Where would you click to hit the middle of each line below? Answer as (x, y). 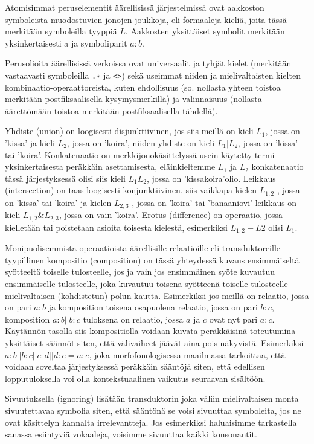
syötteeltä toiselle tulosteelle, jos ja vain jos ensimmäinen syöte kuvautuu (140, 272)
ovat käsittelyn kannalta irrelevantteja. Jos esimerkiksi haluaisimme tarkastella (151, 422)
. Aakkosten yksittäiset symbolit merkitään (205, 31)
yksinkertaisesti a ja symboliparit (66, 43)
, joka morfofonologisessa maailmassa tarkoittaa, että (187, 354)
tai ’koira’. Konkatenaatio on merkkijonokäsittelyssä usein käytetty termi (140, 154)
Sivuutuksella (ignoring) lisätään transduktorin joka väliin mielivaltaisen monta (152, 398)
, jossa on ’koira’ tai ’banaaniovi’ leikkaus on (214, 202)
